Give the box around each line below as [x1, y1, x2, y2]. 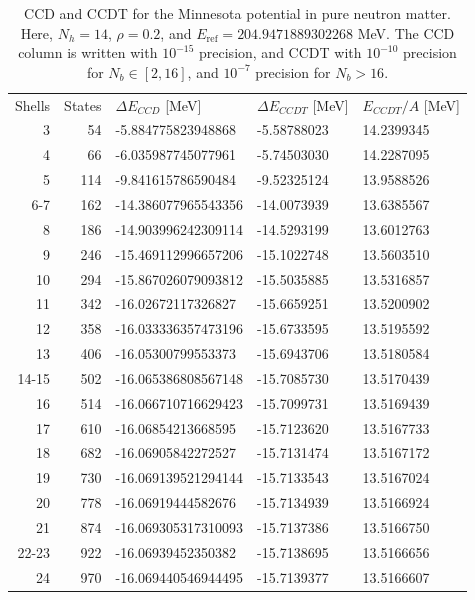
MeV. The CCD [357, 22, 455, 43]
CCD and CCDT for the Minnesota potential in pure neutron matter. [24, 3, 451, 23]
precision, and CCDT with [199, 42, 362, 63]
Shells [15, 94, 51, 115]
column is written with [18, 42, 158, 63]
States [64, 94, 102, 115]
